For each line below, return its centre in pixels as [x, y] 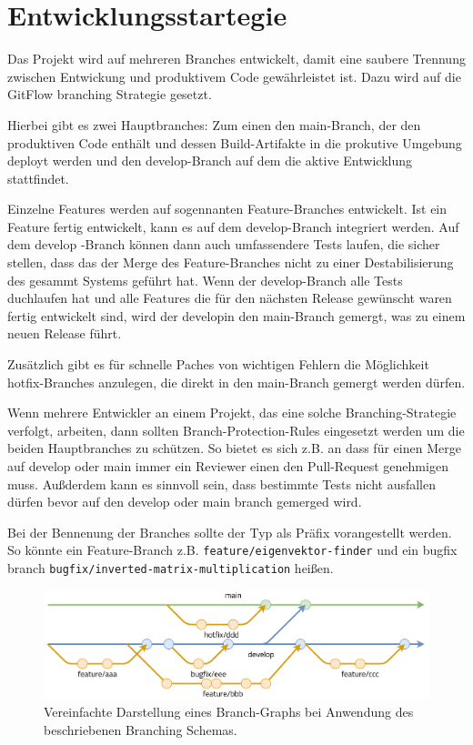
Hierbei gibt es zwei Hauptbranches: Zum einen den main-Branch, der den [214, 124]
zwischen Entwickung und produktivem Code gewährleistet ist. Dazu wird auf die [234, 76]
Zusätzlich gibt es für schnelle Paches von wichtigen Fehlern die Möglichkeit [218, 364]
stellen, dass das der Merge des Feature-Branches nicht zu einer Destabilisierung [231, 262]
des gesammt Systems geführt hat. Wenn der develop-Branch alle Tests [205, 280]
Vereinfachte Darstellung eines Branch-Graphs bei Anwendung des [229, 712]
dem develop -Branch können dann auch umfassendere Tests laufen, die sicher [224, 244]
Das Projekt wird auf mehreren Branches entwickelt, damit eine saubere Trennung [236, 59]
